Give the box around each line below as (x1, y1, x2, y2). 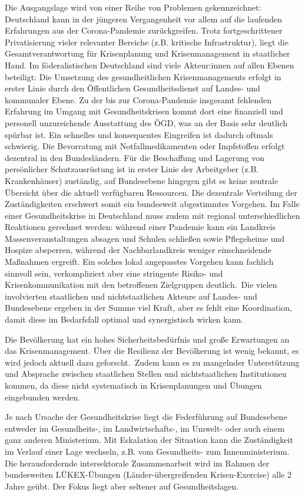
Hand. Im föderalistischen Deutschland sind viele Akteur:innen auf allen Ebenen (5, 58, 294, 71)
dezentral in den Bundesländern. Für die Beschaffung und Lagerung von (5, 151, 265, 163)
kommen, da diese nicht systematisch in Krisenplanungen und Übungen (5, 379, 262, 391)
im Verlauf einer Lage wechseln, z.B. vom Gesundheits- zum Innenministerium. (5, 445, 290, 457)
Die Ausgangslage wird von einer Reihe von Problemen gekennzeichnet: (5, 1, 261, 13)
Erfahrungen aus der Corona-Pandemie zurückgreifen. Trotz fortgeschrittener (5, 24, 283, 37)
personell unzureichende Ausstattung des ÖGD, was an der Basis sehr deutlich (5, 116, 288, 129)
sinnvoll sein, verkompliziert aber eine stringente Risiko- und (5, 267, 223, 279)
